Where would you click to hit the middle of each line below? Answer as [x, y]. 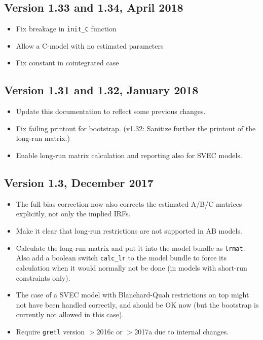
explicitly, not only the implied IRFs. [73, 214]
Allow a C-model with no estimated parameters [90, 45]
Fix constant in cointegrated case [67, 63]
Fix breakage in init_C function [66, 29]
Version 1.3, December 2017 [79, 183]
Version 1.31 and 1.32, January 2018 [101, 90]
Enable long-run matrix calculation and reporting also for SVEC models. [129, 155]
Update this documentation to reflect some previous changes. [111, 111]
